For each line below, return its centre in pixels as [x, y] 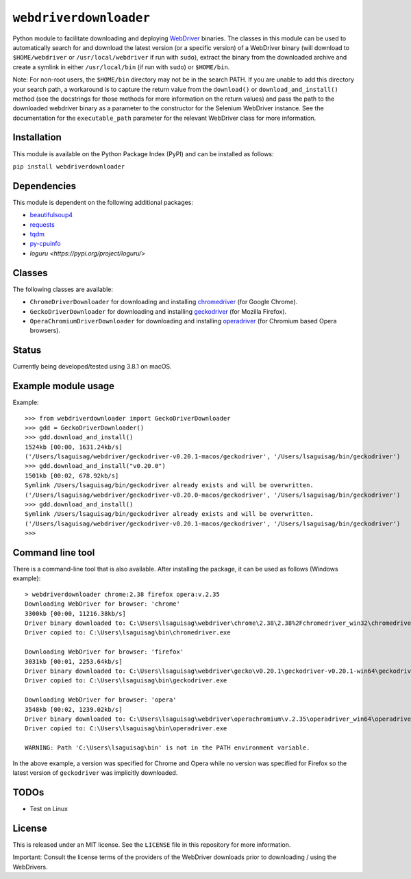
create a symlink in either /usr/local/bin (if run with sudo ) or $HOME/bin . [121, 67]
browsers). [45, 331]
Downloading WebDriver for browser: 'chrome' [103, 604]
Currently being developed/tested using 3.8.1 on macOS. [92, 367]
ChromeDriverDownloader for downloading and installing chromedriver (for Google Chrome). [164, 302]
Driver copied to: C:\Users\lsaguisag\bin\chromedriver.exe [128, 633]
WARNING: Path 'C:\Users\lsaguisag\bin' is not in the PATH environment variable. [167, 748]
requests [42, 224]
